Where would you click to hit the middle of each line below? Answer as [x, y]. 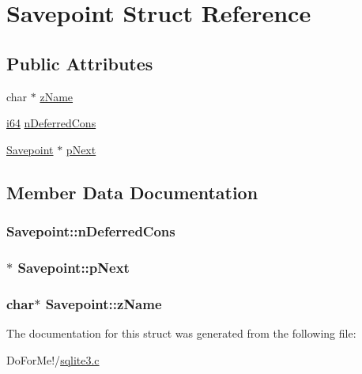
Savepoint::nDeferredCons [91, 231]
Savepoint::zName [104, 303]
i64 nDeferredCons [51, 123]
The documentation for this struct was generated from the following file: [181, 333]
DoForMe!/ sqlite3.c [53, 359]
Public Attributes [80, 63]
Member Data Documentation [132, 192]
